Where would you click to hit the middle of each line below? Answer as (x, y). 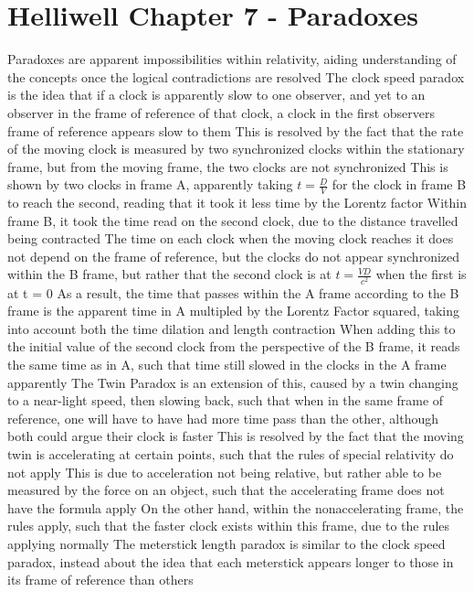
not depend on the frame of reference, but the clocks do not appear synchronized (234, 256)
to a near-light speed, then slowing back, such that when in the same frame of (226, 400)
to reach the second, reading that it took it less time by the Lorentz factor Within (237, 203)
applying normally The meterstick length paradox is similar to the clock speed (226, 543)
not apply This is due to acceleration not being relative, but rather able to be (225, 472)
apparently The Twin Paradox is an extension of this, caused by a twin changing (233, 382)
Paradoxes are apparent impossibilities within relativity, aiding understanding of (232, 59)
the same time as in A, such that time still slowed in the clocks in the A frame (227, 364)
